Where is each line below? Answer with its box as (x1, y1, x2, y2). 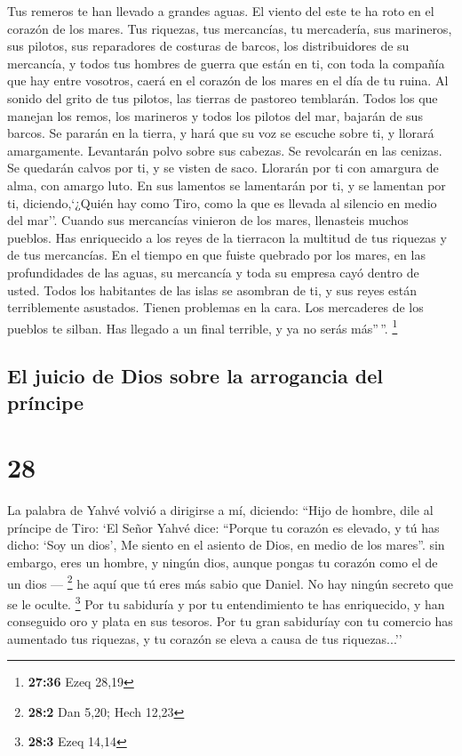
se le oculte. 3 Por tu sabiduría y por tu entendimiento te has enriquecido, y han (7, 591, 445, 613)
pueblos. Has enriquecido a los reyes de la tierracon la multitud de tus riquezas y (7, 228, 447, 246)
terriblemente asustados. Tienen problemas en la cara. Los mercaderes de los (7, 298, 424, 317)
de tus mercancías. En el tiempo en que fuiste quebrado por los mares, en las (7, 245, 426, 264)
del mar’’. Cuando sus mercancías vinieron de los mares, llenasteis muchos (7, 211, 409, 229)
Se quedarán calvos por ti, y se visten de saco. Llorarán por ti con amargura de (7, 158, 439, 177)
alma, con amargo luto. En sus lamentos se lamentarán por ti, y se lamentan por (7, 175, 446, 194)
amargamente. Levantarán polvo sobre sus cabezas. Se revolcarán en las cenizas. (7, 141, 442, 159)
